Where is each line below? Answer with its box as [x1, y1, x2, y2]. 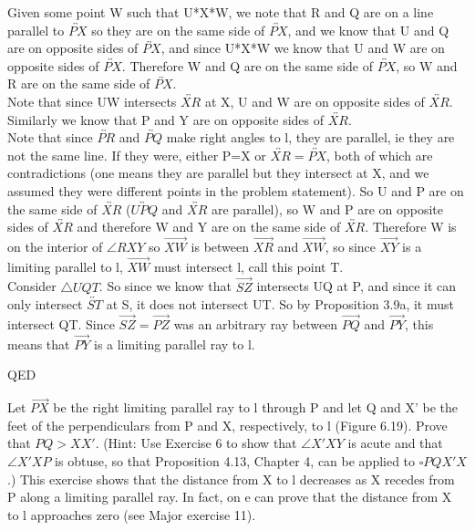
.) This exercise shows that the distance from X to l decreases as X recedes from [7, 469, 455, 488]
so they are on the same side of [91, 20, 265, 39]
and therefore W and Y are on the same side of [77, 217, 341, 236]
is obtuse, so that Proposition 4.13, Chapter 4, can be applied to [55, 451, 416, 470]
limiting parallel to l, [7, 256, 123, 276]
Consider [7, 276, 57, 296]
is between [191, 236, 250, 255]
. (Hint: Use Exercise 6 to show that [95, 433, 297, 453]
